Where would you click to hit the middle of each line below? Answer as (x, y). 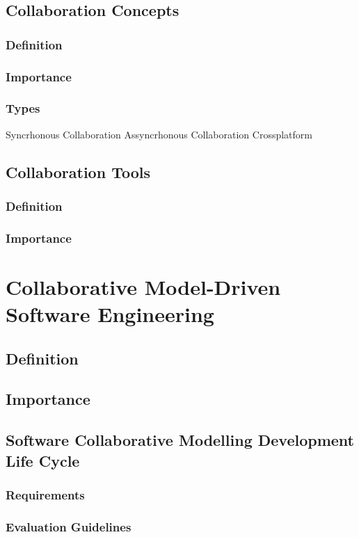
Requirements (45, 494)
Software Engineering (110, 314)
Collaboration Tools (78, 171)
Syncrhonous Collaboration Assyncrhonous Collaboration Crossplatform (159, 134)
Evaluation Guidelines (69, 526)
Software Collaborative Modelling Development (180, 440)
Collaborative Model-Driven (143, 286)
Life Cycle (43, 460)
